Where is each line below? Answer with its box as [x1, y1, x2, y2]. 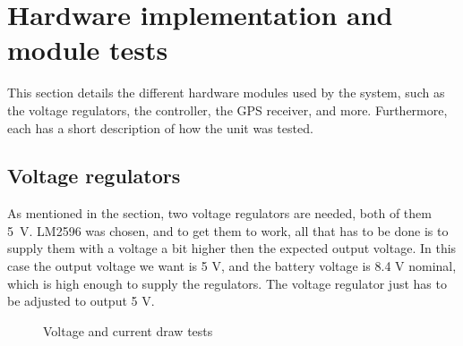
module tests [7, 31, 168, 68]
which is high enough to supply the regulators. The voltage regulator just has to [7, 274, 447, 292]
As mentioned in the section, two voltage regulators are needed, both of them [7, 204, 432, 223]
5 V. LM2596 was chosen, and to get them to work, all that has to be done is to [7, 221, 449, 240]
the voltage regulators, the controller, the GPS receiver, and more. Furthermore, [7, 100, 448, 119]
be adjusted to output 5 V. [7, 291, 155, 310]
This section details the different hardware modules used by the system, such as [7, 83, 445, 102]
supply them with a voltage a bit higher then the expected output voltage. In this [7, 239, 457, 257]
